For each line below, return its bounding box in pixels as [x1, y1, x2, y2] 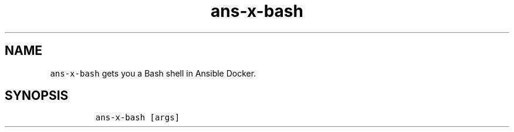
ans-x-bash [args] [95, 113, 180, 123]
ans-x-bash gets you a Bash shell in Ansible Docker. [50, 68, 256, 78]
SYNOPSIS [5, 88, 69, 103]
